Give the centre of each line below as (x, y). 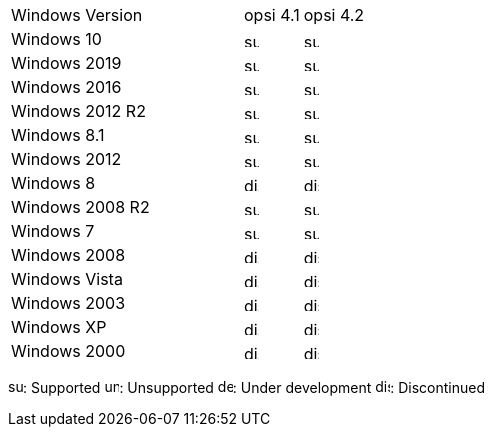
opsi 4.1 (272, 15)
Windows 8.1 (58, 135)
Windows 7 (53, 231)
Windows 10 (56, 39)
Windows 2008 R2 (80, 207)
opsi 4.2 (334, 15)
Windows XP (59, 327)
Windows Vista (67, 279)
